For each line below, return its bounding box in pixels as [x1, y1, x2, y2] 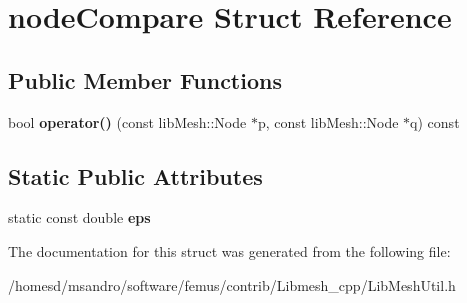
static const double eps [8, 207, 151, 228]
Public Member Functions [8, 64, 282, 95]
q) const [410, 111, 460, 132]
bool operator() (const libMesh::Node [8, 111, 247, 132]
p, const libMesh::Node [257, 111, 399, 132]
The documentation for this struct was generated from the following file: [8, 240, 451, 261]
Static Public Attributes [8, 160, 263, 191]
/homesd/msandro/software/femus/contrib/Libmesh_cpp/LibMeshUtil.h [8, 274, 456, 295]
